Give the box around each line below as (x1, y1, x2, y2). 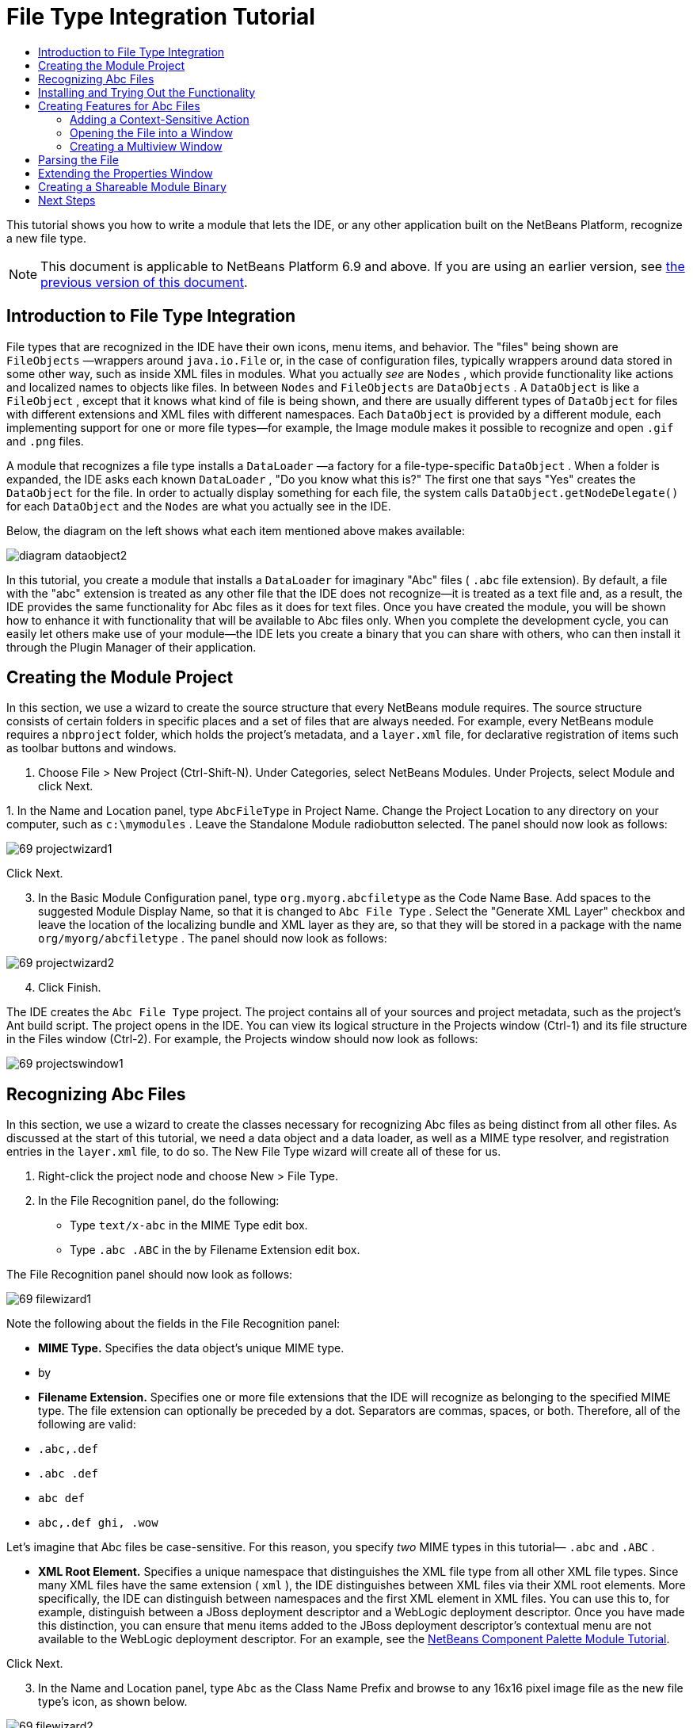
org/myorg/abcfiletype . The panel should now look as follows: (38, 931, 387, 946)
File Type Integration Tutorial (6, 3, 315, 30)
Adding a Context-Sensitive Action (70, 112, 249, 126)
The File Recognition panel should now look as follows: (6, 1267, 293, 1282)
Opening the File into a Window (70, 125, 233, 140)
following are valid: (38, 1417, 136, 1432)
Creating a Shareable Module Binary (38, 179, 227, 193)
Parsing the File (38, 152, 119, 166)
